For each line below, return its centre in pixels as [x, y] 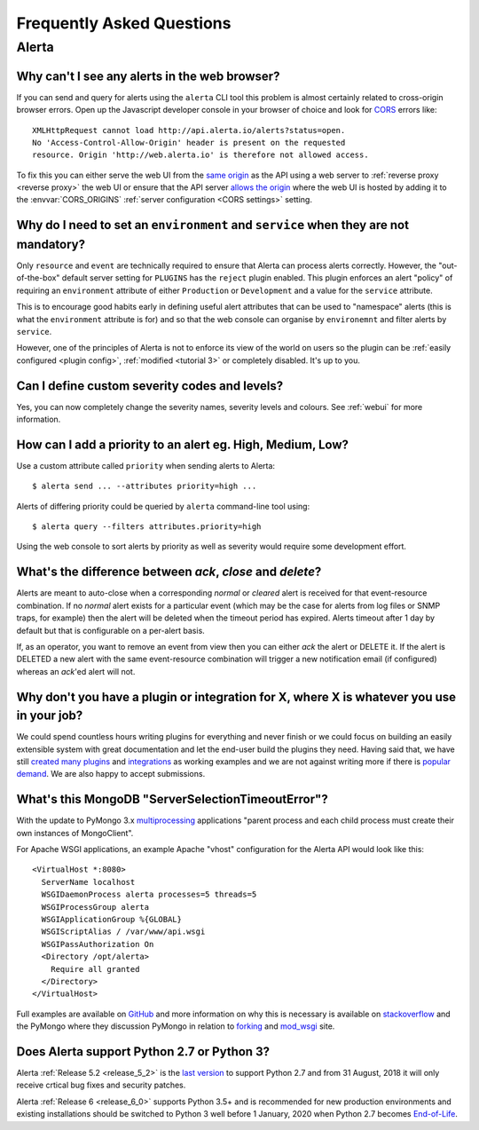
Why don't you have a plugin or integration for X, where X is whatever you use [236, 697]
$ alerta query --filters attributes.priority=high [147, 527]
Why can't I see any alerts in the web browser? [148, 76]
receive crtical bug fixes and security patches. [101, 1085]
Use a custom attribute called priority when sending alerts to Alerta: [145, 465]
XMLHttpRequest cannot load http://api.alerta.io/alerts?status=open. [189, 130]
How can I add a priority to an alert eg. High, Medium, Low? [183, 444]
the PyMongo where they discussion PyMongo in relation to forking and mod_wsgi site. [176, 1026]
